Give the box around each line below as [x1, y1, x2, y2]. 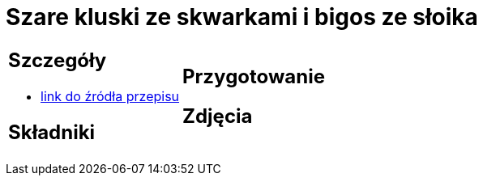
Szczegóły [8, 48, 107, 72]
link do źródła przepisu [41, 87, 180, 104]
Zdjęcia [182, 104, 253, 128]
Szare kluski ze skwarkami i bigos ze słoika [6, 3, 478, 31]
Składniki [8, 120, 96, 144]
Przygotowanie [182, 64, 325, 88]
